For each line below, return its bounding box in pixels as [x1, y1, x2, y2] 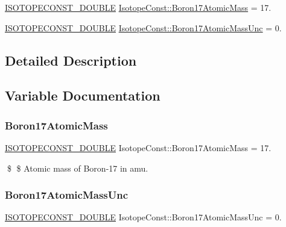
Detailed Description [5, 51, 137, 69]
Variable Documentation [5, 86, 160, 105]
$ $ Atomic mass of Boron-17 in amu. [7, 161, 148, 174]
